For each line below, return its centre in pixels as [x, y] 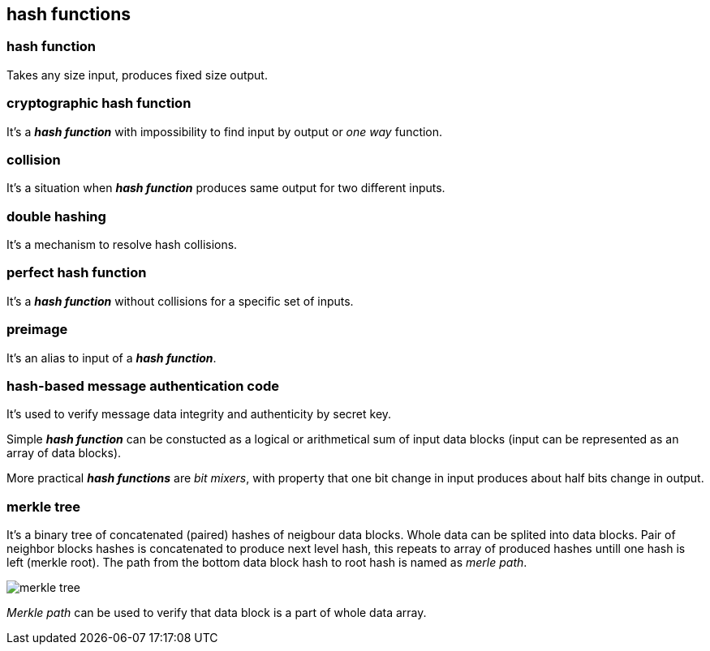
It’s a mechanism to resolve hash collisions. [122, 245]
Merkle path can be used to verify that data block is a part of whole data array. [217, 613]
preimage [37, 330]
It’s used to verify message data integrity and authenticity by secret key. [199, 414]
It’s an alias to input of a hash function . [112, 358]
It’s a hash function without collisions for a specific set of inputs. [180, 301]
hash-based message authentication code [143, 385]
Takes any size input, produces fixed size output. [137, 75]
